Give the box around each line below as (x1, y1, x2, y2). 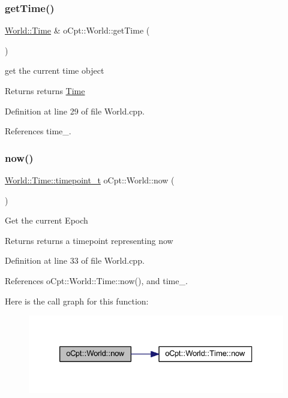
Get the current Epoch (5, 214, 88, 227)
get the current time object (5, 64, 104, 77)
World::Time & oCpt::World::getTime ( (5, 24, 150, 37)
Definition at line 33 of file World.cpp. (5, 254, 145, 267)
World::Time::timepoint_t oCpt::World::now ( (5, 174, 175, 186)
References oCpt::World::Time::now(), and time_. (5, 274, 188, 287)
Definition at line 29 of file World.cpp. (5, 104, 145, 117)
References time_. (5, 125, 71, 137)
